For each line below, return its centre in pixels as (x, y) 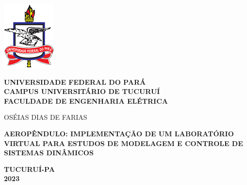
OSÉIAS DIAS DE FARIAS (46, 117)
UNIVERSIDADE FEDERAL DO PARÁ (75, 82)
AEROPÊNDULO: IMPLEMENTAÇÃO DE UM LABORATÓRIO (119, 133)
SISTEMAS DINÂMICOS (49, 153)
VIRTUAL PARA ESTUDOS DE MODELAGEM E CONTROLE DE (123, 143)
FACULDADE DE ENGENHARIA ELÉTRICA (86, 101)
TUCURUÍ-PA (29, 169)
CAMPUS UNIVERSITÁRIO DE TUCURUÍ (82, 91)
